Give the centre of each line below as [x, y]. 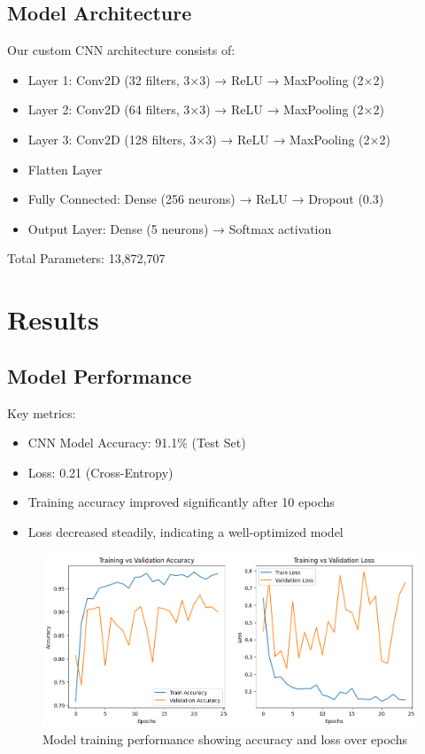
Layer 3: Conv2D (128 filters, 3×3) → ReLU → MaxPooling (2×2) [209, 139]
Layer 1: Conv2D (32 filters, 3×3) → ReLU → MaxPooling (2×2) [206, 79]
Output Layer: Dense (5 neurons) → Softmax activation [180, 228]
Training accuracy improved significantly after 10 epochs [181, 502]
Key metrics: [42, 412]
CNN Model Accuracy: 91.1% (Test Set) [137, 443]
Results [53, 319]
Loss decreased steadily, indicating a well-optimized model [185, 531]
